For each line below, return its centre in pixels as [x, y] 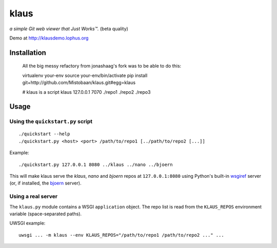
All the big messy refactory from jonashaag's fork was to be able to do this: [102, 66]
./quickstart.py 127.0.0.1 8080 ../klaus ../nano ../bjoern [96, 164]
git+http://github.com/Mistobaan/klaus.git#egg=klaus [79, 82]
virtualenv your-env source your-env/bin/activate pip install [85, 75]
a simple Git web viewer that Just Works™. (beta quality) [69, 29]
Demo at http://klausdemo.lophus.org [49, 38]
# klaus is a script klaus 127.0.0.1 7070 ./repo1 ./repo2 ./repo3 [86, 92]
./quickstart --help [44, 134]
